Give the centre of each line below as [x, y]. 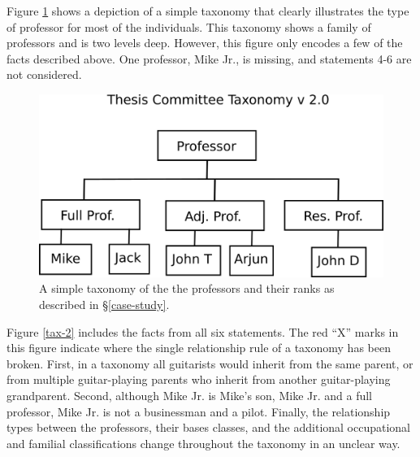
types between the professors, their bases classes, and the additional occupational [209, 427]
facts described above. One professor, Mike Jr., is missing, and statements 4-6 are [209, 58]
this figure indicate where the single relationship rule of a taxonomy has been [199, 348]
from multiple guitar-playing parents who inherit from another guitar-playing [199, 379]
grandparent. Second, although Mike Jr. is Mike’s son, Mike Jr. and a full [190, 395]
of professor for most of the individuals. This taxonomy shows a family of [189, 26]
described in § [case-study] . [104, 304]
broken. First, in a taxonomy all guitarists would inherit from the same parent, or [210, 363]
